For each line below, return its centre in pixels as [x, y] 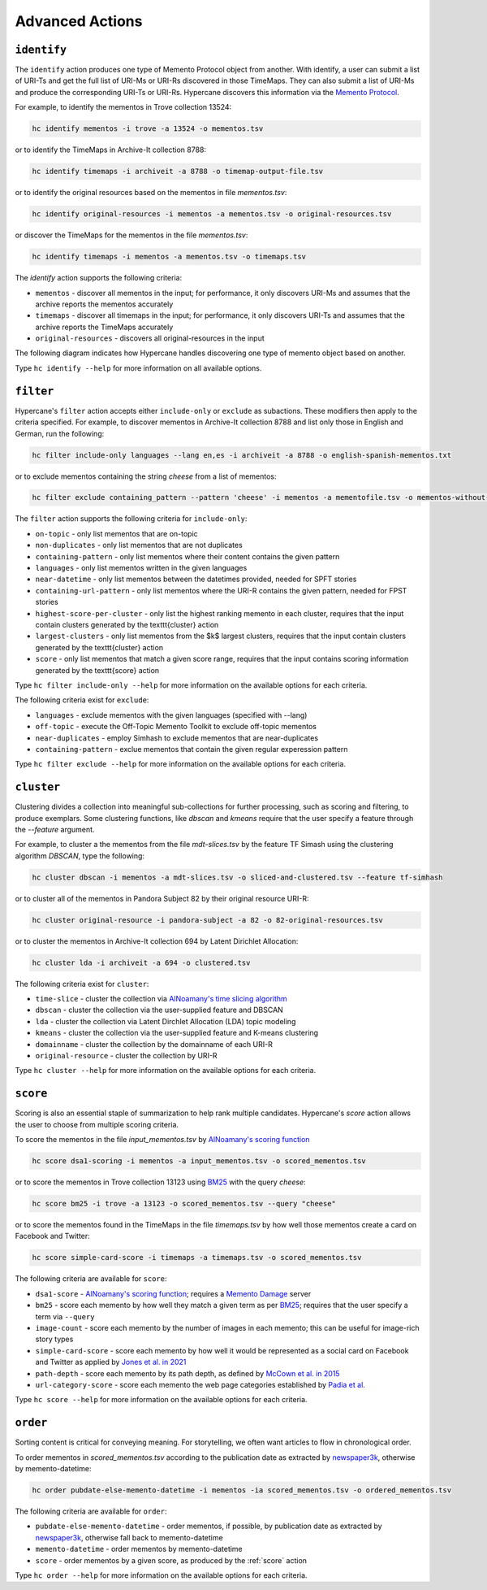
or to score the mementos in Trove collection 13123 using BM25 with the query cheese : [160, 1182]
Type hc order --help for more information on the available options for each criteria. [161, 1575]
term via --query [65, 1316]
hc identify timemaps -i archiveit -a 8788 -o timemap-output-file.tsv [178, 172]
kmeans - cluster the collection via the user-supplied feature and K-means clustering [177, 1033]
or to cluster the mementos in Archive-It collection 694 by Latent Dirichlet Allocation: [157, 941]
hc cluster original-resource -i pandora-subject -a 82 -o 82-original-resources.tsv [207, 920]
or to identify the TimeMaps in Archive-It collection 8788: [111, 150]
